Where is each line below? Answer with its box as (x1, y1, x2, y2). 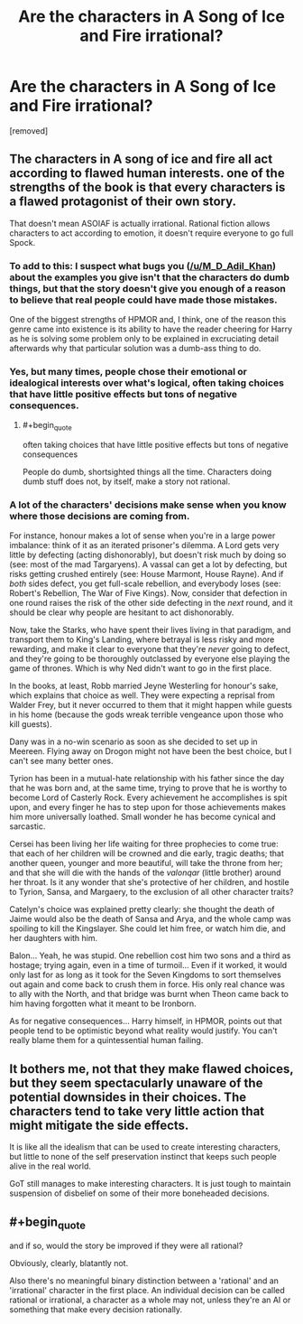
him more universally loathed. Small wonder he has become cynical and (9, 811, 277, 823)
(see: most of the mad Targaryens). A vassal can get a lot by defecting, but (9, 559, 288, 570)
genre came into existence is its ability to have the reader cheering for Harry (9, 323, 293, 335)
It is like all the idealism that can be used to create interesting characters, (9, 1142, 281, 1152)
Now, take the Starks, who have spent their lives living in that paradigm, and (9, 625, 291, 636)
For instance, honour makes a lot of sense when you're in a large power (9, 530, 276, 541)
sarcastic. (9, 821, 46, 832)
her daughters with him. (9, 933, 98, 944)
